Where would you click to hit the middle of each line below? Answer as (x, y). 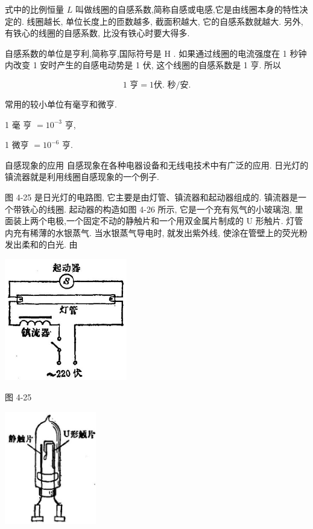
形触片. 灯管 (279, 221)
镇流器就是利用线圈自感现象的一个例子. (82, 177)
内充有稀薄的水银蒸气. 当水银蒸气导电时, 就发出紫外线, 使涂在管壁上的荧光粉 (156, 232)
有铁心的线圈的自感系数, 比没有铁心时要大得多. (97, 33)
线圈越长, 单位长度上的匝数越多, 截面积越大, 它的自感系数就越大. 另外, (165, 21)
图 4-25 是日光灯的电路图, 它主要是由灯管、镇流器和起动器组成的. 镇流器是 (152, 197)
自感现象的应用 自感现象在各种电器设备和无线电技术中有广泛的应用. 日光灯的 (157, 165)
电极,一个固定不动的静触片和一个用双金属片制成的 (145, 221)
